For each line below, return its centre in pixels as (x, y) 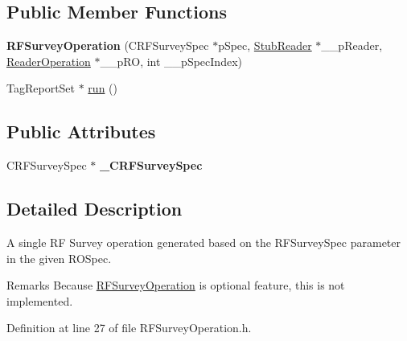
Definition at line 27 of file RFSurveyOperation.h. (129, 328)
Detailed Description (95, 209)
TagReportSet (41, 88)
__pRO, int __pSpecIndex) (171, 61)
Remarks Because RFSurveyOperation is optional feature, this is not (176, 285)
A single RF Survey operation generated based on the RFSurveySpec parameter (204, 242)
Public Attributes (81, 131)
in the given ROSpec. (59, 258)
